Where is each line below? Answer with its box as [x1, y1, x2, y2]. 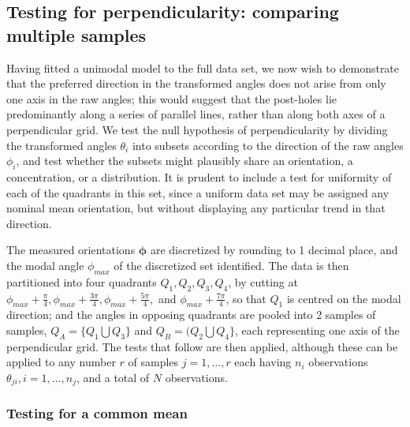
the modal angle [6, 257, 84, 273]
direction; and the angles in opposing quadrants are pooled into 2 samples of [6, 306, 376, 323]
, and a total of [76, 369, 150, 385]
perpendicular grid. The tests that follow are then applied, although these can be [6, 338, 398, 354]
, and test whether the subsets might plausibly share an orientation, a [16, 152, 353, 169]
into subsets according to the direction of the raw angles [132, 137, 404, 153]
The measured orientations [6, 242, 136, 258]
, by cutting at [228, 273, 298, 290]
